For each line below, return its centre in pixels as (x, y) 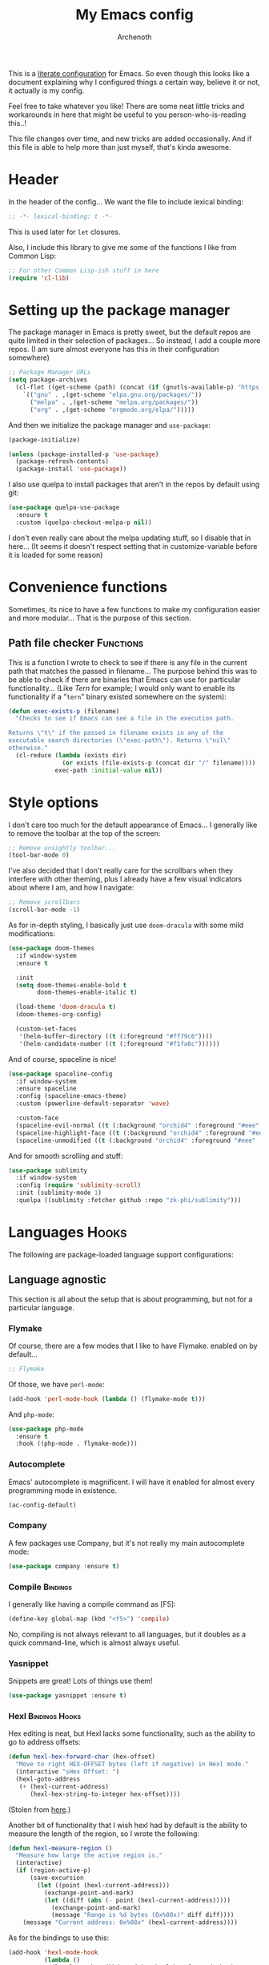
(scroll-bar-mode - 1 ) (44, 910)
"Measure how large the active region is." (89, 1856)
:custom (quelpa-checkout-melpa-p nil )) (84, 523)
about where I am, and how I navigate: (71, 888)
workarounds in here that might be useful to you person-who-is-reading (127, 115)
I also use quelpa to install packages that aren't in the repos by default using (134, 484)
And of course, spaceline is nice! (62, 1059)
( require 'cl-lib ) (39, 278)
